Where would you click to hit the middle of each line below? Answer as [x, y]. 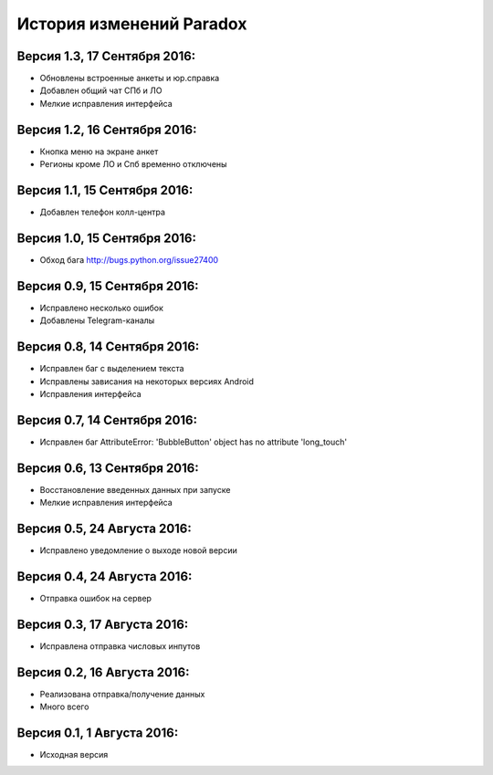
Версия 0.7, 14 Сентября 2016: [107, 420]
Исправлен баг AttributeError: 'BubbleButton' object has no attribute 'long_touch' [193, 442]
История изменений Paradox [132, 24]
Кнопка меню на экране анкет [99, 152]
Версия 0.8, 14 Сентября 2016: [108, 347]
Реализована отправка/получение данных [122, 694]
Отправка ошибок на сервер [96, 598]
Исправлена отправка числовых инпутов [120, 646]
